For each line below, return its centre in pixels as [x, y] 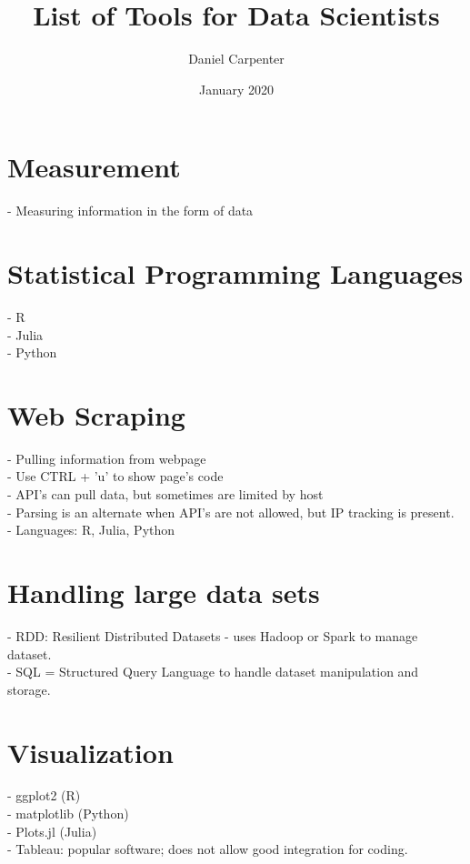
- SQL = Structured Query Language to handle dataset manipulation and [213, 672]
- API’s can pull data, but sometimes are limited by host [165, 494]
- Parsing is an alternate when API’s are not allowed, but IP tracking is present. [231, 512]
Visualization [90, 752]
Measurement [94, 167]
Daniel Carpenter [236, 59]
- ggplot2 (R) [44, 795]
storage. [29, 689]
